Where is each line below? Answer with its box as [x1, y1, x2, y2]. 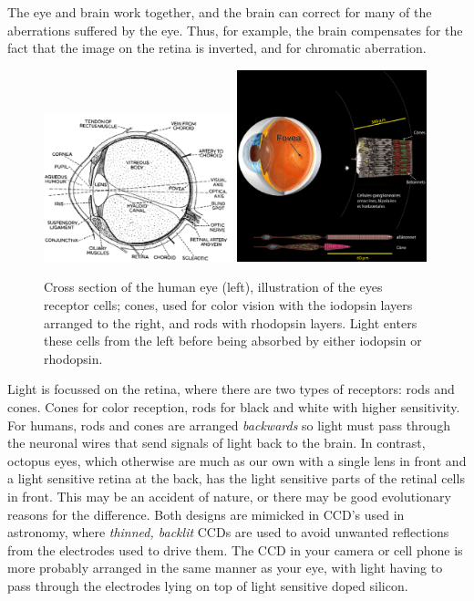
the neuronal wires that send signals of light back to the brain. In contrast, [7, 433, 426, 452]
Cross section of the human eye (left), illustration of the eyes [44, 277, 383, 296]
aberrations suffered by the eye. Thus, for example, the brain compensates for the [7, 20, 463, 39]
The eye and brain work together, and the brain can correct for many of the [7, 3, 432, 21]
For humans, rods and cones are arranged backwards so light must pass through [7, 415, 450, 434]
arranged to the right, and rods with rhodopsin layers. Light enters [44, 313, 417, 332]
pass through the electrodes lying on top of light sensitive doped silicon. [7, 575, 408, 595]
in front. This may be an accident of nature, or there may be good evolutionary [7, 486, 451, 505]
